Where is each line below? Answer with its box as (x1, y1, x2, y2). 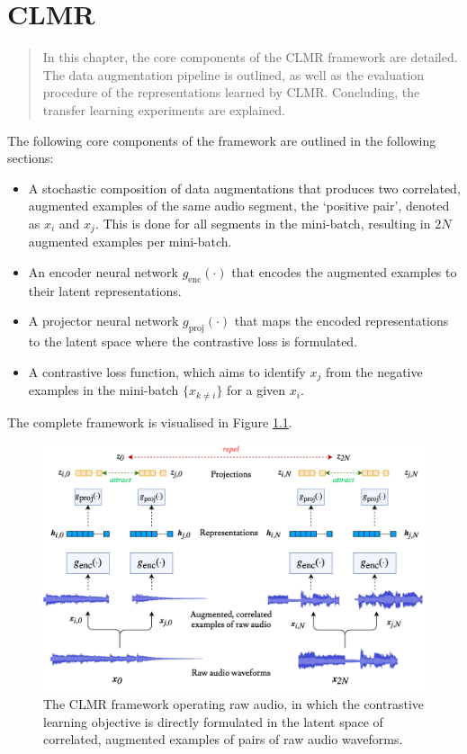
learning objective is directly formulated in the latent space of (43, 712, 383, 731)
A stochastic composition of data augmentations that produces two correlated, (28, 178, 461, 197)
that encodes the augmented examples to (231, 262, 457, 281)
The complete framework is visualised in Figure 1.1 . (7, 412, 292, 431)
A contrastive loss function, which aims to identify (28, 362, 306, 381)
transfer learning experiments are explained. (42, 100, 285, 119)
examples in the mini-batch (28, 381, 179, 399)
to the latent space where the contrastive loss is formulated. (28, 332, 358, 351)
